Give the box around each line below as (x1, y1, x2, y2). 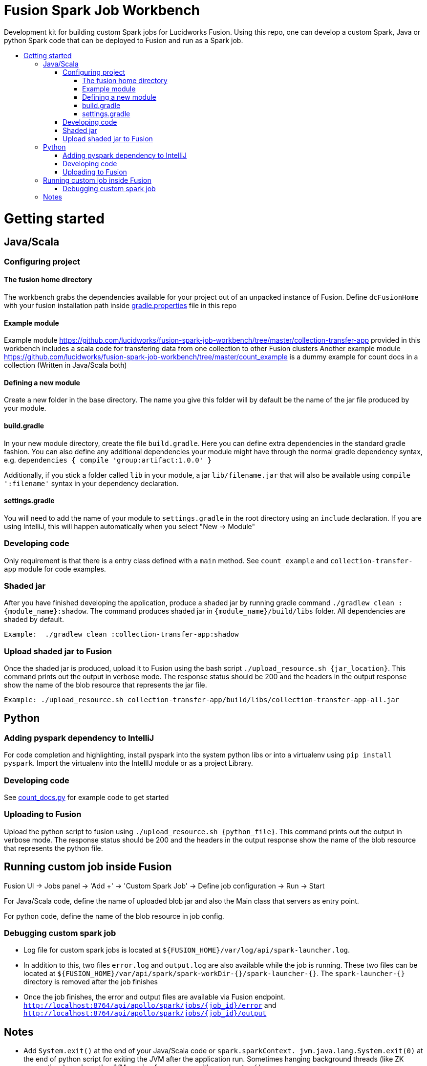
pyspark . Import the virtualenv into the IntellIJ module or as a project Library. (4, 759, 253, 768)
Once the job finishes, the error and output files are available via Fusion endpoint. (23, 993, 285, 1001)
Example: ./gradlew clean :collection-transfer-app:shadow (4, 630, 239, 639)
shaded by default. (4, 615, 64, 624)
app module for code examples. (4, 564, 106, 573)
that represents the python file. (4, 844, 103, 852)
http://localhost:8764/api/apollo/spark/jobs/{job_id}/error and (23, 1001, 277, 1010)
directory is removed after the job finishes (23, 977, 158, 986)
